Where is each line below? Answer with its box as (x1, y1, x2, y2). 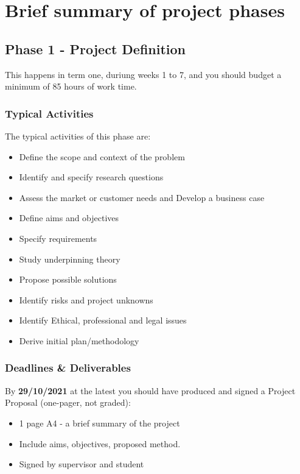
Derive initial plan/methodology (19, 334, 139, 347)
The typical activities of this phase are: (5, 129, 151, 142)
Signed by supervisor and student (19, 458, 144, 470)
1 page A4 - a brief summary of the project (19, 416, 180, 429)
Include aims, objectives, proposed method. (19, 437, 181, 450)
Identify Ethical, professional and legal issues (19, 314, 187, 327)
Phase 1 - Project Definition (5, 39, 186, 58)
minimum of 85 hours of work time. (5, 80, 137, 93)
